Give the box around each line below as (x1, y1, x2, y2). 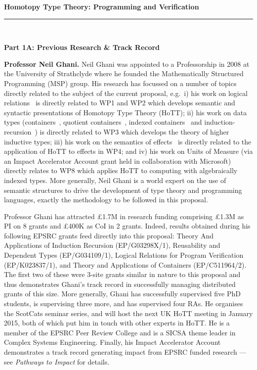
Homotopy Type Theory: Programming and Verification (4, 1, 199, 11)
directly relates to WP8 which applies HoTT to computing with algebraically (4, 165, 238, 176)
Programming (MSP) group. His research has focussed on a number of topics (4, 78, 237, 88)
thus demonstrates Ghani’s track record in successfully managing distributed (4, 278, 236, 289)
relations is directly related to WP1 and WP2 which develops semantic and (4, 97, 235, 108)
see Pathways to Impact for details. (4, 356, 110, 367)
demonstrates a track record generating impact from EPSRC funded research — (4, 347, 247, 357)
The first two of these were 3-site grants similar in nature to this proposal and (4, 269, 241, 279)
